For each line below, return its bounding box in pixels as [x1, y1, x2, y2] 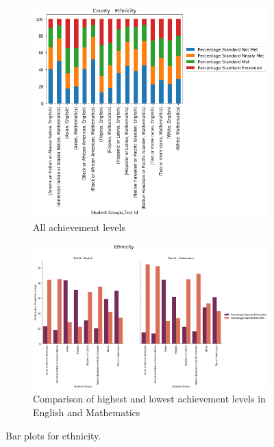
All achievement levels [33, 219, 125, 234]
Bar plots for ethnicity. [5, 428, 101, 442]
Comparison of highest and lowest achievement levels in [33, 391, 266, 406]
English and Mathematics [33, 404, 140, 419]
